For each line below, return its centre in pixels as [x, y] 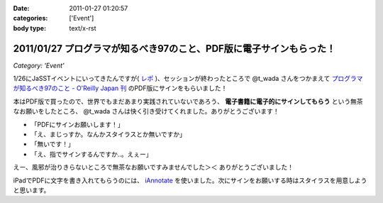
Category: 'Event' [39, 65]
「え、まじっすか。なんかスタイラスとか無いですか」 [109, 134]
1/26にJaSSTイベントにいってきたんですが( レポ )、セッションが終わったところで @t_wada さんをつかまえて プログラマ [188, 79]
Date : [21, 8]
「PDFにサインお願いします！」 [77, 124]
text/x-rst [83, 28]
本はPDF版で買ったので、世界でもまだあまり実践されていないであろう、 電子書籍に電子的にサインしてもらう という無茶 [188, 101]
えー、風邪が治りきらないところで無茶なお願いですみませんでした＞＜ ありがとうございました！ [154, 168]
